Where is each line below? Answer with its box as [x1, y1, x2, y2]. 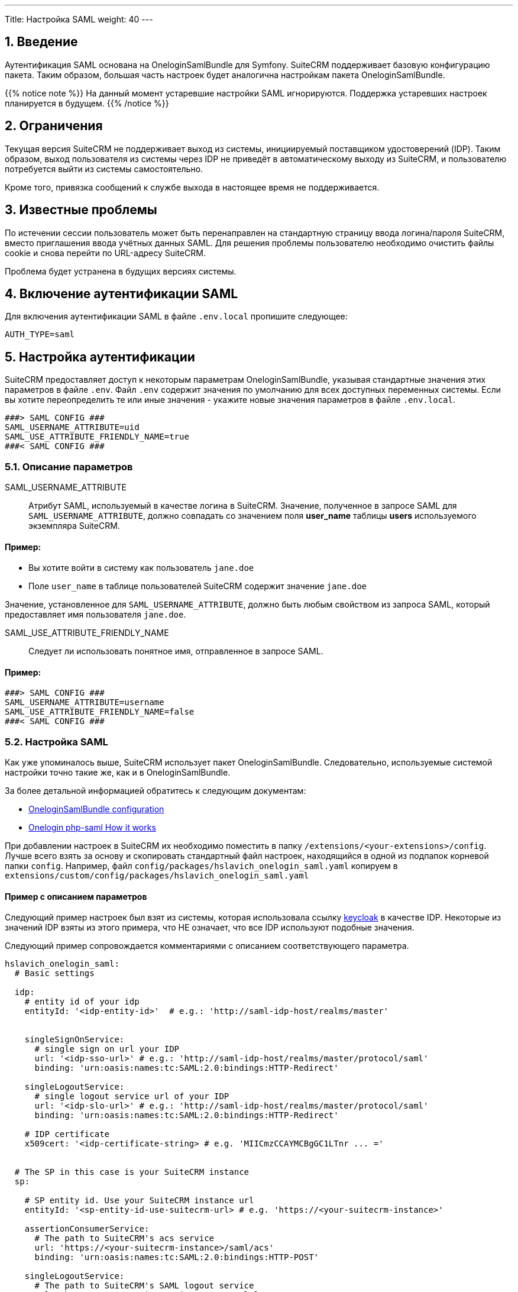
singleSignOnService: [24, 1035, 125, 1045]
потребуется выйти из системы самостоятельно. [5, 163, 203, 174]
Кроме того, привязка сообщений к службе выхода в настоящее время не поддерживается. [5, 182, 380, 192]
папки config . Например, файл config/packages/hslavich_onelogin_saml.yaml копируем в [5, 861, 398, 871]
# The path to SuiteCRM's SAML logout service [34, 1281, 254, 1291]
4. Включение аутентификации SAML [5, 286, 238, 301]
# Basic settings [14, 968, 95, 978]
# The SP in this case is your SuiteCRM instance [14, 1167, 250, 1177]
